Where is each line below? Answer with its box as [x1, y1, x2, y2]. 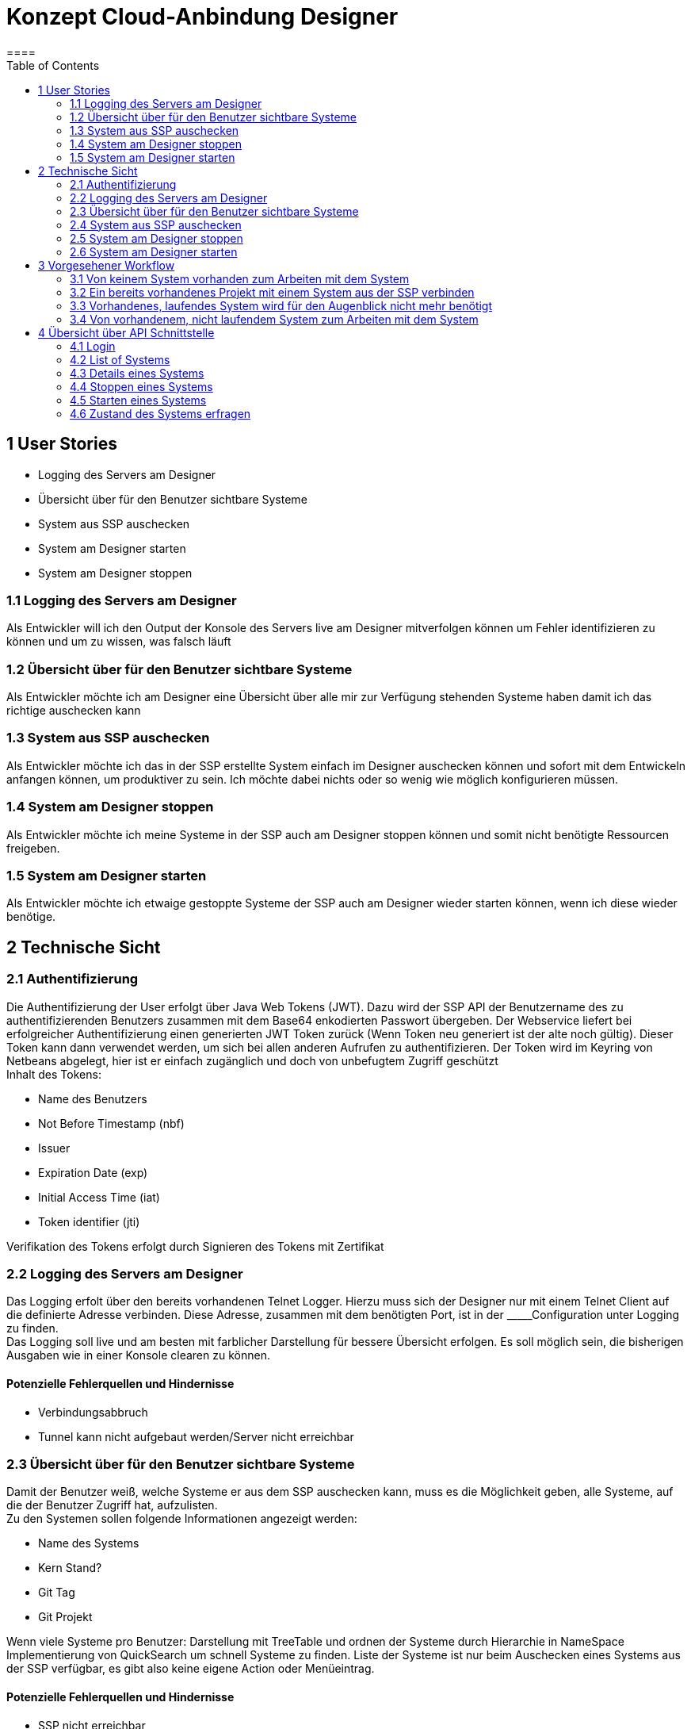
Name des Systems [38, 1536, 139, 1551]
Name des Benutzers [38, 1091, 147, 1106]
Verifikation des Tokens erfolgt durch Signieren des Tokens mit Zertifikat [6, 1239, 384, 1253]
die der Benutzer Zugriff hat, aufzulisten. [6, 1498, 218, 1512]
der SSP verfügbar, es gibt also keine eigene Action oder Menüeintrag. [6, 1662, 375, 1676]
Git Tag [38, 1585, 75, 1600]
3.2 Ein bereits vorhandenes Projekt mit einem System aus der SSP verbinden [70, 285, 475, 299]
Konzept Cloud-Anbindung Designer [6, 3, 399, 30]
